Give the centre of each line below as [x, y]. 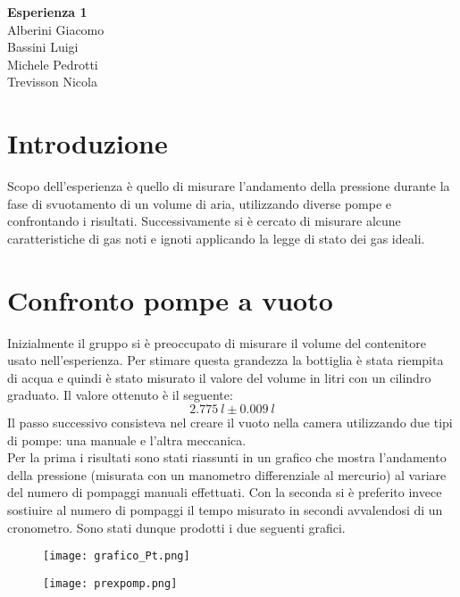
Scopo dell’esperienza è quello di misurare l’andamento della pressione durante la [229, 186]
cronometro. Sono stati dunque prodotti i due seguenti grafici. [176, 527]
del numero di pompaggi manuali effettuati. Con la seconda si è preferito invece [225, 492]
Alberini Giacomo [56, 29]
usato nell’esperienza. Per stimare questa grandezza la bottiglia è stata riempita [226, 360]
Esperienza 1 [47, 12]
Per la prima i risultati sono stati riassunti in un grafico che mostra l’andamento [227, 457]
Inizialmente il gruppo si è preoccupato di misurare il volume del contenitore [217, 342]
